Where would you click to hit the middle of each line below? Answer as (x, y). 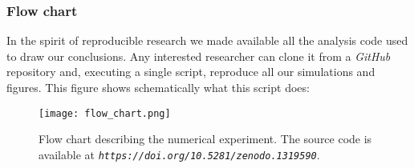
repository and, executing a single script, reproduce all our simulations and (191, 72)
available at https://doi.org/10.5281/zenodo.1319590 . (179, 154)
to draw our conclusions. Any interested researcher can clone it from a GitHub (199, 56)
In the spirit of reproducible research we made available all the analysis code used (207, 40)
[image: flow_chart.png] (105, 113)
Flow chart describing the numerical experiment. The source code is (205, 139)
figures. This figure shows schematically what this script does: (158, 87)
